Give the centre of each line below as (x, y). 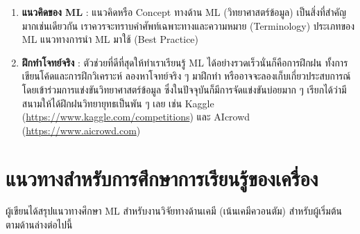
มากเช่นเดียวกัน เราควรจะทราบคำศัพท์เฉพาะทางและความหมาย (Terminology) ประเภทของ (188, 25)
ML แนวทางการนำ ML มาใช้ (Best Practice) (110, 39)
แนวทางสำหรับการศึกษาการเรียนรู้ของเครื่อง (162, 178)
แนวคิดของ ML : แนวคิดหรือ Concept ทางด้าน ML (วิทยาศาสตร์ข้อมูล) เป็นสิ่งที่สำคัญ (184, 12)
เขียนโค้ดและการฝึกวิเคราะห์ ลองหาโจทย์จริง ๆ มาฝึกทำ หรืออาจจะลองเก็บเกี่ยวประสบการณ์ (186, 76)
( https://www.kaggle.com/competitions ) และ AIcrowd (136, 117)
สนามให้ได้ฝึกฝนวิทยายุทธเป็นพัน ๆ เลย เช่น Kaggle (118, 103)
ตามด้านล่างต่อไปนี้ (39, 225)
